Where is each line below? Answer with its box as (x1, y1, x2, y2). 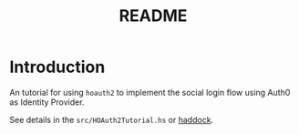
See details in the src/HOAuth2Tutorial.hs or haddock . (9, 114, 214, 125)
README (119, 5, 188, 26)
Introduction (9, 57, 106, 77)
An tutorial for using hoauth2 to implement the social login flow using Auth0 (9, 87, 291, 98)
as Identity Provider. (9, 97, 85, 108)
